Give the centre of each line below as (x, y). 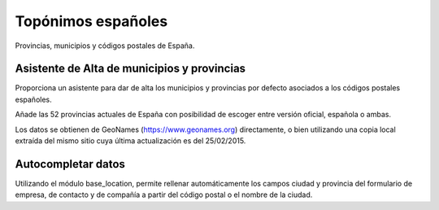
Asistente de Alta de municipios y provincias (130, 69)
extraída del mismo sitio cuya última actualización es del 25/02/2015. (130, 141)
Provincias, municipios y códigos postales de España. (105, 46)
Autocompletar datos (70, 164)
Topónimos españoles (91, 21)
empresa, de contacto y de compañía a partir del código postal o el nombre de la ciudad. (164, 195)
